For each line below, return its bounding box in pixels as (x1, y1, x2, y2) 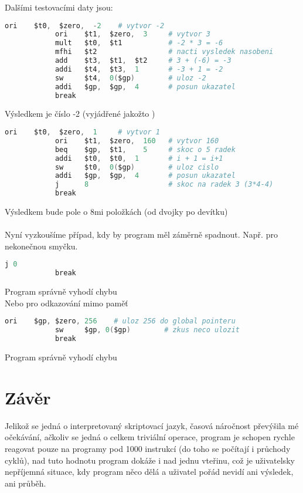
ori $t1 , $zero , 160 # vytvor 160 (55, 136, 219, 145)
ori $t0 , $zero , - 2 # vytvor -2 (5, 21, 165, 30)
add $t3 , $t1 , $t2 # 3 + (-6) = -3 (55, 56, 231, 65)
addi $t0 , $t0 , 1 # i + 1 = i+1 (55, 154, 223, 163)
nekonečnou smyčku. (5, 239, 78, 252)
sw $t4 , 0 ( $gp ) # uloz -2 (55, 73, 206, 82)
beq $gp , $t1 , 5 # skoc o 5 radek (55, 145, 236, 154)
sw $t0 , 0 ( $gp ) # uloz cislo (55, 163, 219, 171)
